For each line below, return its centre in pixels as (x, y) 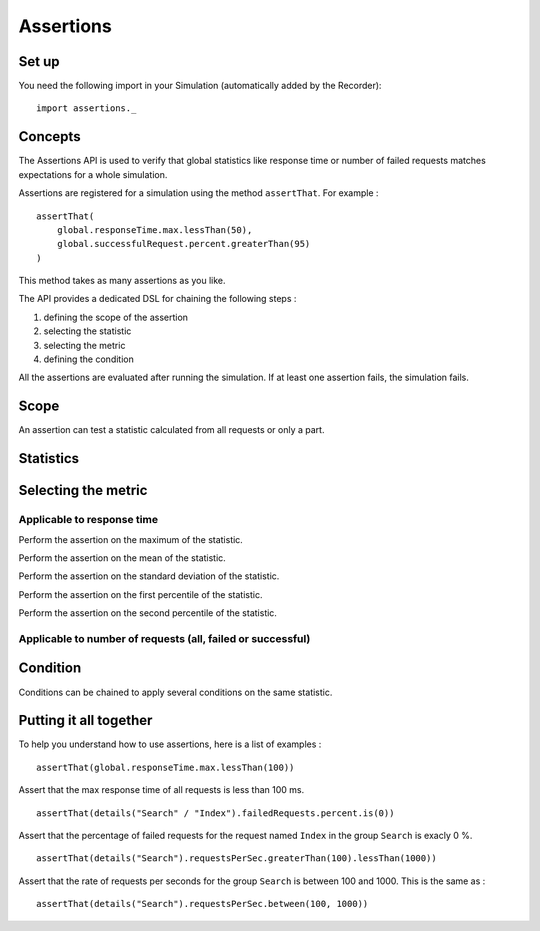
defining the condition (88, 359)
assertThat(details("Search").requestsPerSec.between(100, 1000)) (202, 904)
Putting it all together (85, 720)
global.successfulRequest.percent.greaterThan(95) (183, 244)
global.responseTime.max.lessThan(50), (154, 229)
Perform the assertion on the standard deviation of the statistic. (149, 576)
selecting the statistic (87, 331)
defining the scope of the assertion (116, 317)
